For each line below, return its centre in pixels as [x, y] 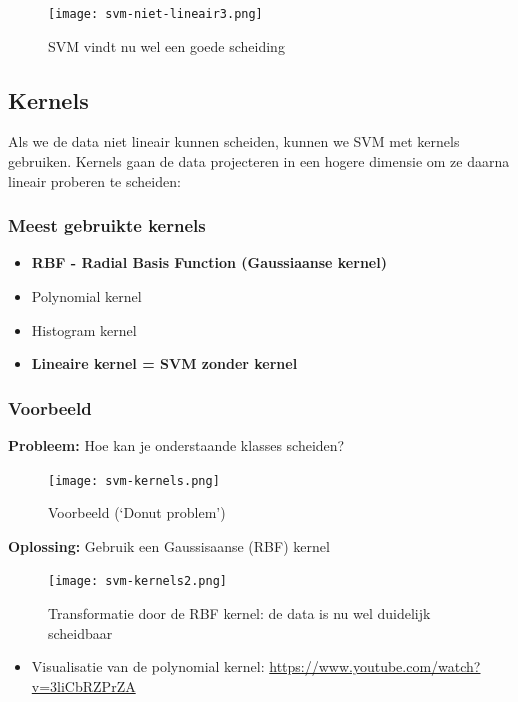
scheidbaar [80, 632]
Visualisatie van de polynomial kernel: [148, 666]
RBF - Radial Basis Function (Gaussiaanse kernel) [209, 262]
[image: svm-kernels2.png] [137, 581]
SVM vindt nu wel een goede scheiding [166, 45]
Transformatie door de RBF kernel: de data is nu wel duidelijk [239, 613]
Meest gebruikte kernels [107, 225]
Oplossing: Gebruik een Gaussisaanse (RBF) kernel [169, 545]
